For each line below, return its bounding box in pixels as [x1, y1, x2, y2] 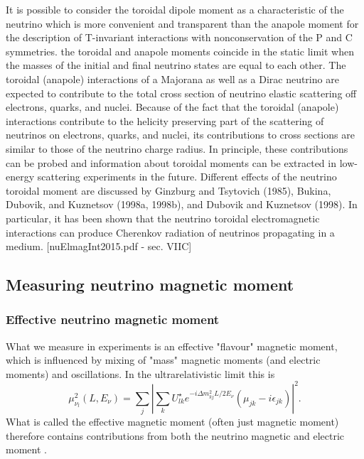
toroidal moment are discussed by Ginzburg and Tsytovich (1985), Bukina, [6, 183, 331, 198]
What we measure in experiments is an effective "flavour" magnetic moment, [6, 338, 338, 353]
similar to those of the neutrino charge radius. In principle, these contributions [6, 141, 348, 156]
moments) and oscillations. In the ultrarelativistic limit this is [6, 366, 275, 381]
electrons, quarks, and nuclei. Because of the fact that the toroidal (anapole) [6, 99, 339, 114]
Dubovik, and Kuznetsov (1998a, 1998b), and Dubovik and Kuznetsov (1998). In [6, 197, 358, 212]
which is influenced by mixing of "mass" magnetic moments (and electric [6, 352, 321, 367]
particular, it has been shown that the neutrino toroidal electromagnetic [6, 210, 320, 225]
